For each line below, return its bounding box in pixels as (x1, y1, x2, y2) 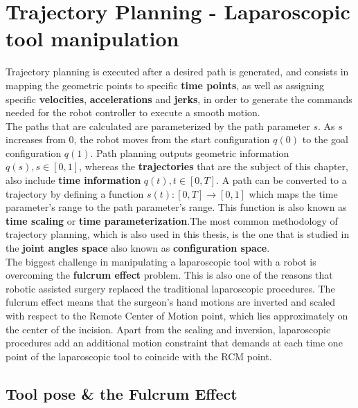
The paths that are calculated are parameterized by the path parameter (6, 118, 310, 133)
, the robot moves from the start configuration (73, 132, 270, 147)
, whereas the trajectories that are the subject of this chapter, (79, 159, 348, 174)
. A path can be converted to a (216, 173, 347, 187)
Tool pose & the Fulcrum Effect (6, 382, 238, 404)
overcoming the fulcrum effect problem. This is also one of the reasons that (6, 268, 333, 282)
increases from (6, 132, 66, 147)
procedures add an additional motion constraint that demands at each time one (6, 335, 343, 350)
